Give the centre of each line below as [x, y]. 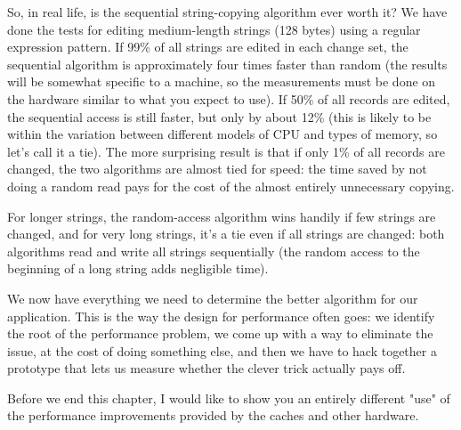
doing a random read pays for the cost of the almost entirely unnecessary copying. [231, 186]
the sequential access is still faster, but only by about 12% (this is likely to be [219, 116]
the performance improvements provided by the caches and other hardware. [213, 415]
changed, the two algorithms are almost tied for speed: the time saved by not [217, 169]
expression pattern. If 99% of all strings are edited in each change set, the [208, 47]
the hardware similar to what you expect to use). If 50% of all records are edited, [229, 98]
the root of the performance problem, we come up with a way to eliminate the [220, 333]
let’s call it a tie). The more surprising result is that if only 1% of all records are [226, 151]
